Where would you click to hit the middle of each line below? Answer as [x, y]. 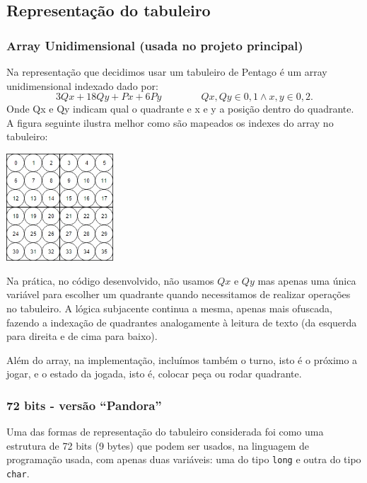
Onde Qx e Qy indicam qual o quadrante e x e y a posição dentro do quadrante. [180, 109]
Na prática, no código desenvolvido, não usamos [110, 280]
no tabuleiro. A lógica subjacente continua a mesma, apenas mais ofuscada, [169, 308]
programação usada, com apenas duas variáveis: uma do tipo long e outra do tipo [184, 459]
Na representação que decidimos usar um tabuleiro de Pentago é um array [167, 72]
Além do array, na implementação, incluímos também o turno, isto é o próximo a [182, 359]
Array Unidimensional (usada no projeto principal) [155, 45]
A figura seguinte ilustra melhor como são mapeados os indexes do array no [170, 122]
